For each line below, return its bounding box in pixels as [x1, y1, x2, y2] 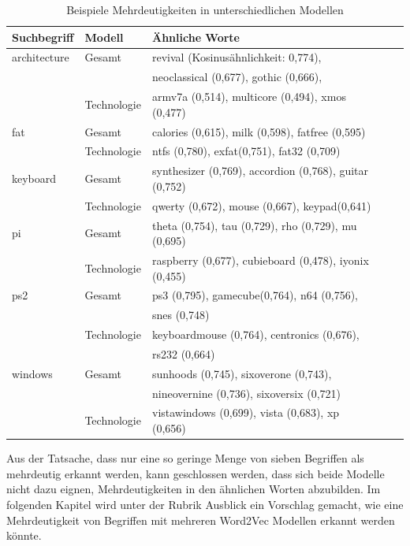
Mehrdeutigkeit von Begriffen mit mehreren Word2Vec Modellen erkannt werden [6, 511, 395, 528]
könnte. [6, 527, 42, 544]
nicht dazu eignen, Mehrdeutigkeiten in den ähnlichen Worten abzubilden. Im [6, 481, 381, 497]
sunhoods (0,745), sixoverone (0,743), [151, 365, 332, 381]
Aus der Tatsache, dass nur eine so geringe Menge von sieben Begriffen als [6, 450, 364, 466]
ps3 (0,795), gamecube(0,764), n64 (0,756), [151, 287, 359, 303]
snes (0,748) [151, 306, 210, 323]
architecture [12, 49, 69, 65]
